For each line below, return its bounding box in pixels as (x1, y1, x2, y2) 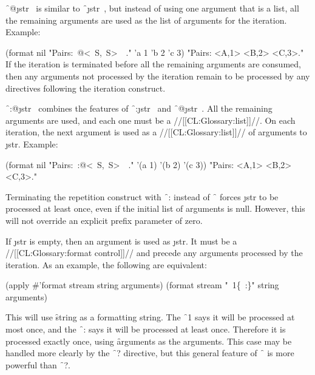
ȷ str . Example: (5, 137, 58, 150)
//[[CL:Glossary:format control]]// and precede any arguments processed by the (5, 246, 303, 259)
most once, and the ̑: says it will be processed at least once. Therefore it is (5, 323, 286, 336)
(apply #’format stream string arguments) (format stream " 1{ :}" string (5, 279, 279, 291)
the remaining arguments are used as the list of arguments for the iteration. (5, 13, 287, 26)
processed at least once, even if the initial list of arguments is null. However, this (5, 202, 305, 215)
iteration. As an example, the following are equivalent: (5, 258, 207, 271)
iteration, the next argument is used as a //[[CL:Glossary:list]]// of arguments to (5, 126, 307, 138)
